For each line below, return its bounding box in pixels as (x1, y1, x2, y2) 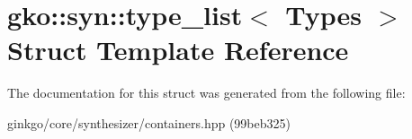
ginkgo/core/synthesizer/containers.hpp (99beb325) (7, 113, 291, 132)
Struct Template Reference (7, 31, 349, 68)
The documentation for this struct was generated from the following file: (7, 83, 406, 102)
